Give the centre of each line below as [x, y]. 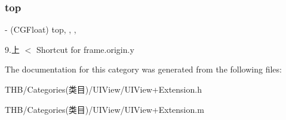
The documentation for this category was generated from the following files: [143, 69]
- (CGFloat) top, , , [41, 29]
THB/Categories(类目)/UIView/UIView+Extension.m [104, 109]
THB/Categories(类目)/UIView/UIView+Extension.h [103, 89]
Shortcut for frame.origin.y [85, 49]
